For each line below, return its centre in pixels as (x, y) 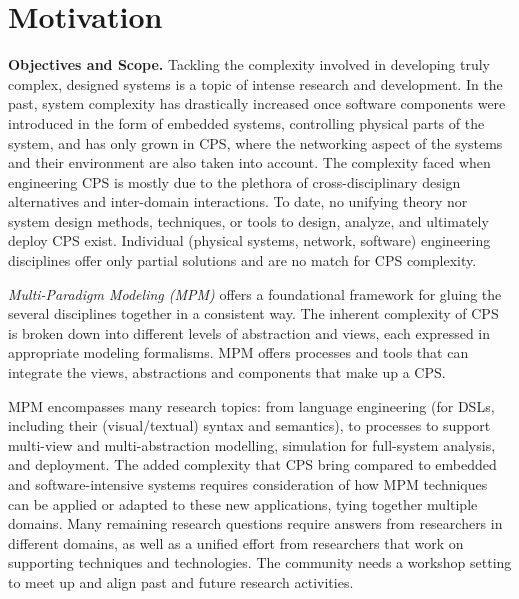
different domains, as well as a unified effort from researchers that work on (236, 542)
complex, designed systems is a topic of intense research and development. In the (255, 83)
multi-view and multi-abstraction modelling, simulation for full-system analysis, (252, 444)
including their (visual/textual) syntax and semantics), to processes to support (249, 425)
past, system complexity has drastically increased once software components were (257, 103)
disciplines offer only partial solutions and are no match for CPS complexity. (242, 260)
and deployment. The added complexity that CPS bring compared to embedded (252, 464)
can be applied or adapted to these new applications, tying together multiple (243, 503)
